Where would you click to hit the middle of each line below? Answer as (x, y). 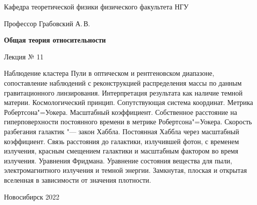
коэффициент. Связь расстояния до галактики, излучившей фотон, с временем (122, 141)
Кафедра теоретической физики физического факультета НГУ (96, 6)
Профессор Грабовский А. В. (47, 23)
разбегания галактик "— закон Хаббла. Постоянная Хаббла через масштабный (122, 131)
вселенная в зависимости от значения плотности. (78, 179)
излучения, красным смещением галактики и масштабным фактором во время (121, 151)
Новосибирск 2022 (32, 196)
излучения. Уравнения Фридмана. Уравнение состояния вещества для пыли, (118, 160)
